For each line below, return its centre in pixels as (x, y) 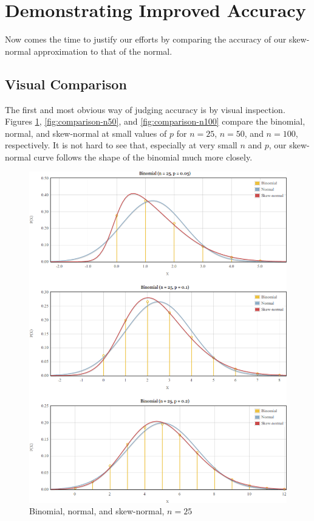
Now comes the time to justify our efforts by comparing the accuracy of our (146, 39)
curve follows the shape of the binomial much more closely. (143, 157)
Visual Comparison (66, 84)
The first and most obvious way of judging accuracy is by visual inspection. (145, 109)
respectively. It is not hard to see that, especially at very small (121, 145)
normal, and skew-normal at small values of (86, 133)
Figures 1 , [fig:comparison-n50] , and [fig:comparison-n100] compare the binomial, (155, 121)
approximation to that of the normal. (103, 51)
